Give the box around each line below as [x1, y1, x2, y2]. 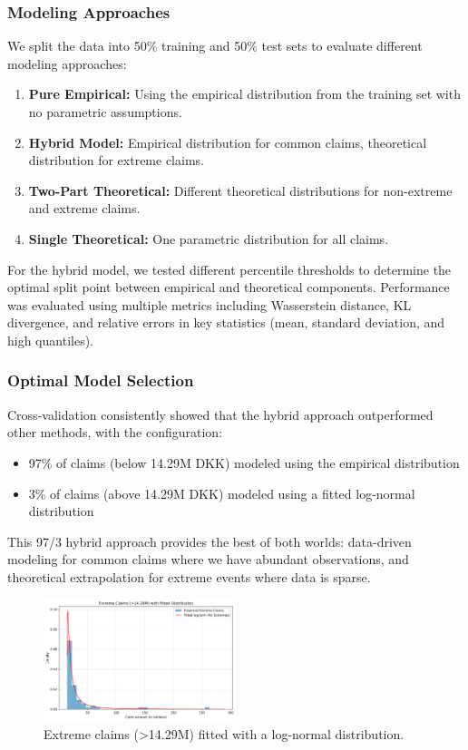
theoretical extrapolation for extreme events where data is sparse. [7, 567, 371, 586]
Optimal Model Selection [7, 369, 194, 392]
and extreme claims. [28, 199, 141, 218]
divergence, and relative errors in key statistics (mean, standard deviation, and [7, 313, 445, 332]
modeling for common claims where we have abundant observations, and [7, 550, 409, 569]
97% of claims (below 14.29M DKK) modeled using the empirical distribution [28, 453, 460, 472]
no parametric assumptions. [28, 102, 182, 121]
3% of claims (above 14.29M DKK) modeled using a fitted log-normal [28, 483, 415, 502]
